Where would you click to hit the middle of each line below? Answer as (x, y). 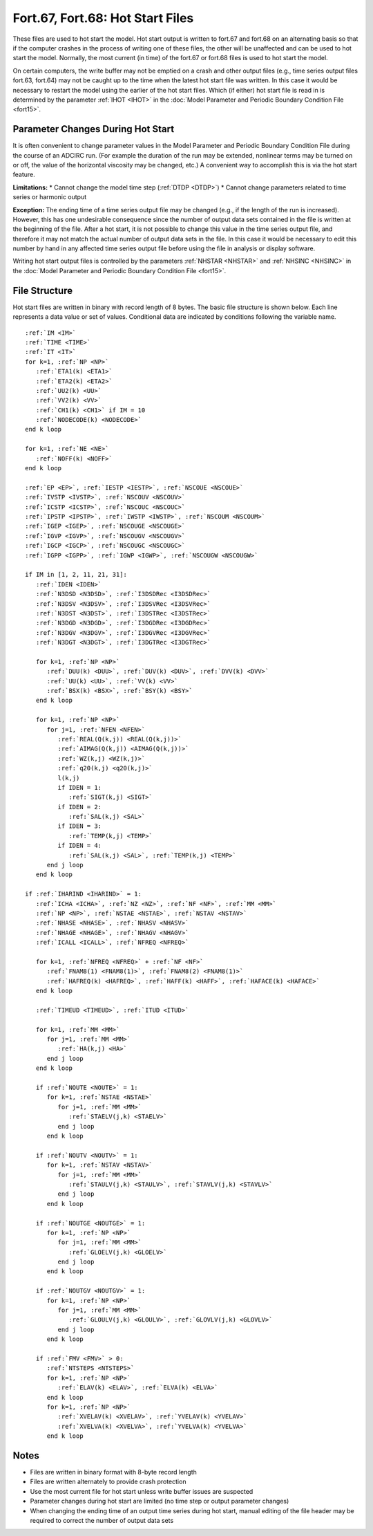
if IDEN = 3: (80, 826)
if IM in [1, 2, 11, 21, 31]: (76, 575)
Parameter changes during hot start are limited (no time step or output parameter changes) (160, 1501)
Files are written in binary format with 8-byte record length (113, 1472)
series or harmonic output (50, 197)
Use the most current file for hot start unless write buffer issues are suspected (142, 1491)
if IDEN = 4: (80, 846)
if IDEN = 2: (80, 807)
